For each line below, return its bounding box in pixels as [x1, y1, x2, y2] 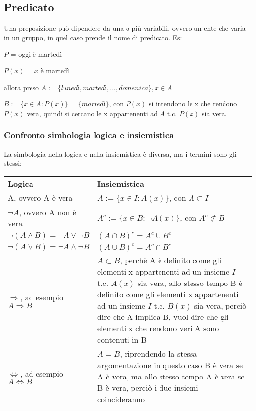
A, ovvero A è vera [8, 191, 73, 203]
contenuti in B [97, 333, 147, 345]
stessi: [4, 158, 22, 168]
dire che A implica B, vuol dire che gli [97, 311, 229, 322]
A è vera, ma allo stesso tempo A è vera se [97, 370, 245, 382]
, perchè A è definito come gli [120, 254, 222, 266]
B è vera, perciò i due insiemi [97, 381, 198, 393]
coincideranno [97, 393, 145, 405]
